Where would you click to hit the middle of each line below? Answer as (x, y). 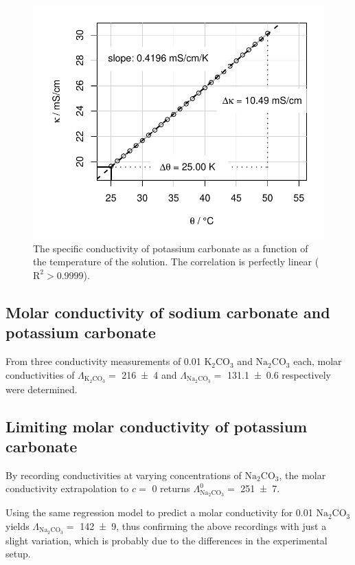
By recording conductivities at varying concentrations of (124, 475)
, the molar (302, 475)
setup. (18, 554)
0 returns (171, 488)
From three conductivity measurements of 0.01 (103, 361)
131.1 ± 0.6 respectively (279, 374)
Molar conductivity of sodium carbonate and (168, 312)
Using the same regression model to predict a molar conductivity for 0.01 (159, 512)
